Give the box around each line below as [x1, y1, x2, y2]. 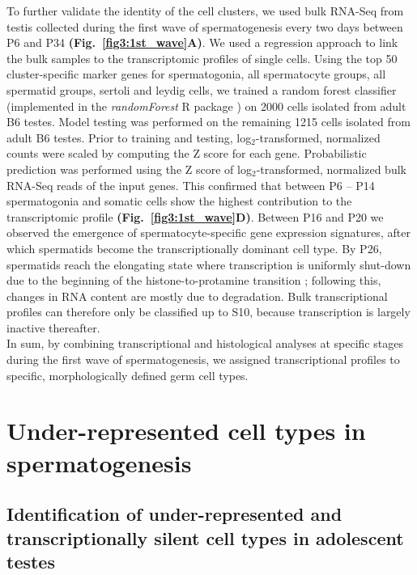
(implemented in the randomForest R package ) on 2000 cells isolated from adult [6, 97, 406, 114]
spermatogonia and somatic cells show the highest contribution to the [6, 192, 352, 209]
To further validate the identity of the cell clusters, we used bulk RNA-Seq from [6, 2, 404, 19]
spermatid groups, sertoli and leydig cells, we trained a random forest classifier [6, 81, 397, 98]
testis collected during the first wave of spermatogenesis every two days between [6, 18, 403, 35]
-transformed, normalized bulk [256, 160, 406, 177]
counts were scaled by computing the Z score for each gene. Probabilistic [6, 145, 367, 162]
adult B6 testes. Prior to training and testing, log [6, 129, 252, 146]
